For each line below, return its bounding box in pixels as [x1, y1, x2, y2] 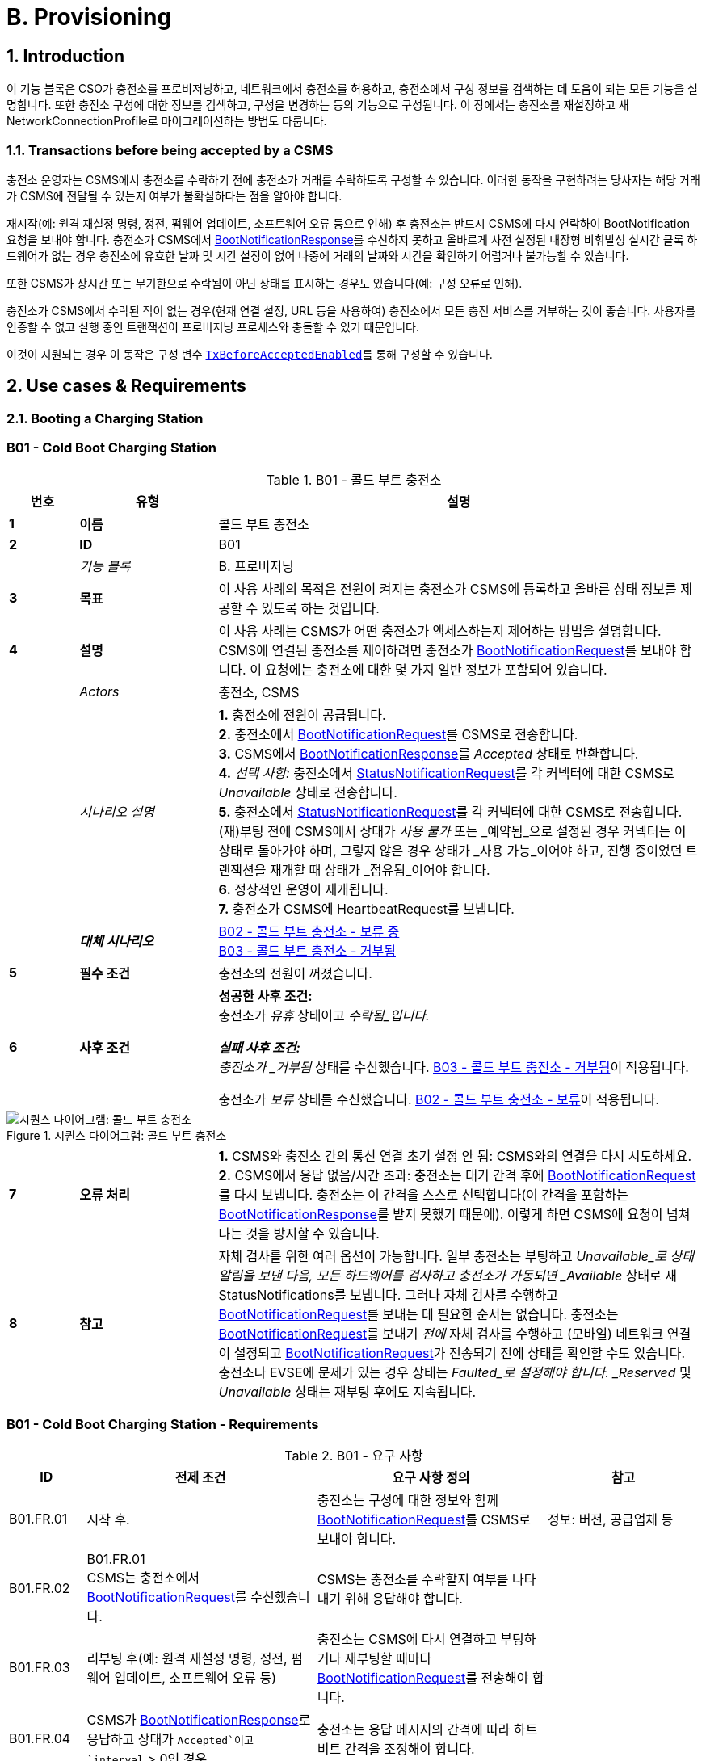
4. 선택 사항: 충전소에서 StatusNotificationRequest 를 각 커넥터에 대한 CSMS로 [218, 764, 674, 781]
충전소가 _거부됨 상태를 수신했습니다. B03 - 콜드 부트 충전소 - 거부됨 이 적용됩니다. [218, 1058, 689, 1075]
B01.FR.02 [9, 1580, 70, 1597]
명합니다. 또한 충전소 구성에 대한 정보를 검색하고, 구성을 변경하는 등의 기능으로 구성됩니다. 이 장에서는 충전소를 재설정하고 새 [6, 98, 629, 112]
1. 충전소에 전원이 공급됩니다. [218, 706, 386, 723]
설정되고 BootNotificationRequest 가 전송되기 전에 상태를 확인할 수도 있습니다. [233, 1344, 686, 1361]
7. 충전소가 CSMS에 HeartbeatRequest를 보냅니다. [218, 900, 515, 917]
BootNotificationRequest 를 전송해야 [317, 1670, 529, 1687]
